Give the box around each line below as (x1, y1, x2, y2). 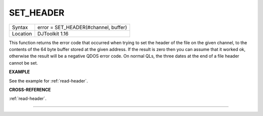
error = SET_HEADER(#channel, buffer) (37, 24, 127, 31)
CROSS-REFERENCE (9, 86, 51, 92)
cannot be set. (9, 60, 38, 66)
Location (12, 30, 32, 37)
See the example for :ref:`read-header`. (9, 78, 88, 83)
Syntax (12, 24, 28, 31)
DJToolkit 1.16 (37, 30, 69, 37)
